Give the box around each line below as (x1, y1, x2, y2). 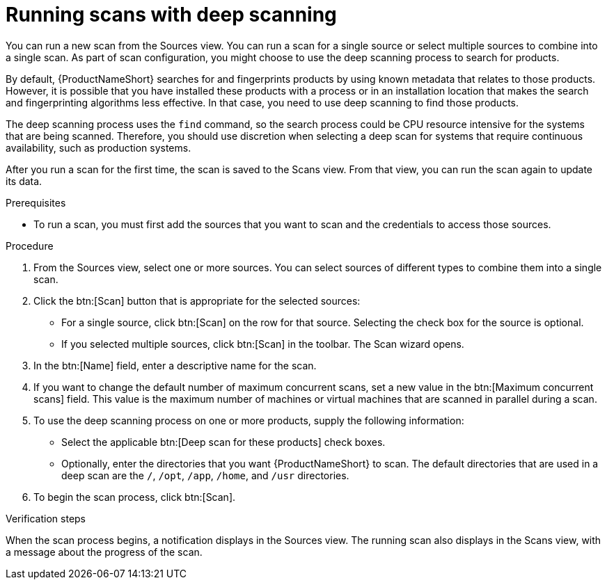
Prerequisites (6, 196, 66, 209)
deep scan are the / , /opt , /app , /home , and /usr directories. (61, 469, 349, 481)
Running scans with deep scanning (6, 3, 337, 26)
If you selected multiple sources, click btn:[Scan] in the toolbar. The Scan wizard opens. (61, 337, 464, 350)
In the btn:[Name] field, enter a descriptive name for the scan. (33, 359, 317, 371)
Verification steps (6, 512, 86, 524)
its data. (6, 175, 42, 187)
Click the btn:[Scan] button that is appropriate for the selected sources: (33, 294, 361, 307)
